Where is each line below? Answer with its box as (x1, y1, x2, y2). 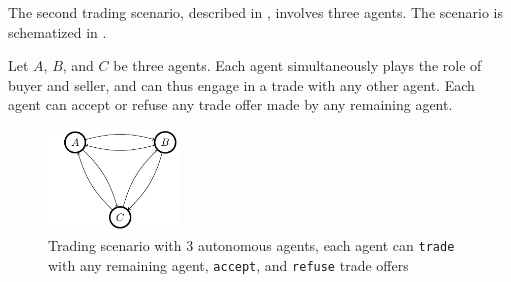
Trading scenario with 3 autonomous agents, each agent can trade (48, 234, 455, 255)
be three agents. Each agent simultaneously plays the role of (113, 55, 482, 76)
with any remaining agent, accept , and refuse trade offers (48, 254, 409, 275)
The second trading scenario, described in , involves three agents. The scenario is (8, 2, 503, 22)
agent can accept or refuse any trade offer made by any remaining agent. (8, 94, 453, 115)
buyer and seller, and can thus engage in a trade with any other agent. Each (8, 74, 475, 95)
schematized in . (8, 21, 107, 42)
